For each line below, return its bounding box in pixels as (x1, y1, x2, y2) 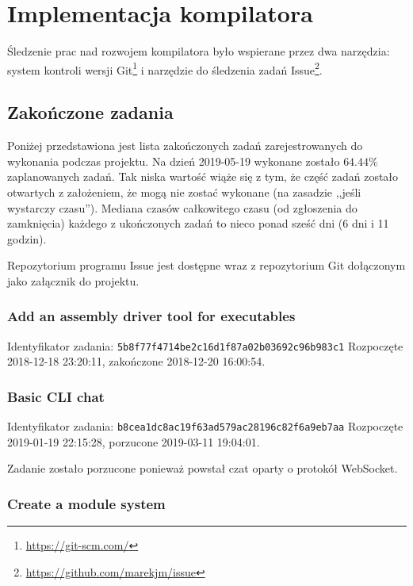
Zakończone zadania (7, 100, 174, 124)
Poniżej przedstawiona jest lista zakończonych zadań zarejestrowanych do (7, 137, 363, 154)
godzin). (7, 230, 47, 247)
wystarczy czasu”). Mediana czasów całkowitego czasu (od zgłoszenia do (7, 199, 358, 216)
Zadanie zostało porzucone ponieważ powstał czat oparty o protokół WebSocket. (7, 460, 398, 477)
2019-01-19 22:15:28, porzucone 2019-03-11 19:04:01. (7, 433, 260, 450)
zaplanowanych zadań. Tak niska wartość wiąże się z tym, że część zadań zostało (7, 168, 399, 185)
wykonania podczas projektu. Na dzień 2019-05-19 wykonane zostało (7, 152, 340, 169)
